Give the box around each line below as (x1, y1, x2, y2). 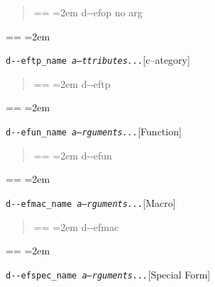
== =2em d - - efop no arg (33, 5, 143, 19)
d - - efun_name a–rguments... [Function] (6, 124, 182, 139)
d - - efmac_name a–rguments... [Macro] (6, 195, 176, 210)
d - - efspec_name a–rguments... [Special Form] (6, 266, 211, 281)
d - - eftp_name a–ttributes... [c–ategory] (6, 52, 190, 67)
